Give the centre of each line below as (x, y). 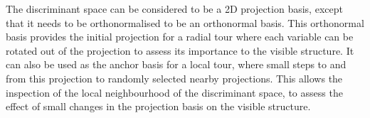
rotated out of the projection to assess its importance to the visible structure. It (180, 50)
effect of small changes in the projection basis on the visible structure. (158, 106)
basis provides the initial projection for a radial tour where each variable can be (180, 37)
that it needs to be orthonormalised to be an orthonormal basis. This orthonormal (185, 22)
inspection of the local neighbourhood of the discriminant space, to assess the (174, 92)
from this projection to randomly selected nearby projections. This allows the (174, 78)
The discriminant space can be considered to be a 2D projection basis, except (174, 9)
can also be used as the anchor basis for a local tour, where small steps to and (176, 64)
